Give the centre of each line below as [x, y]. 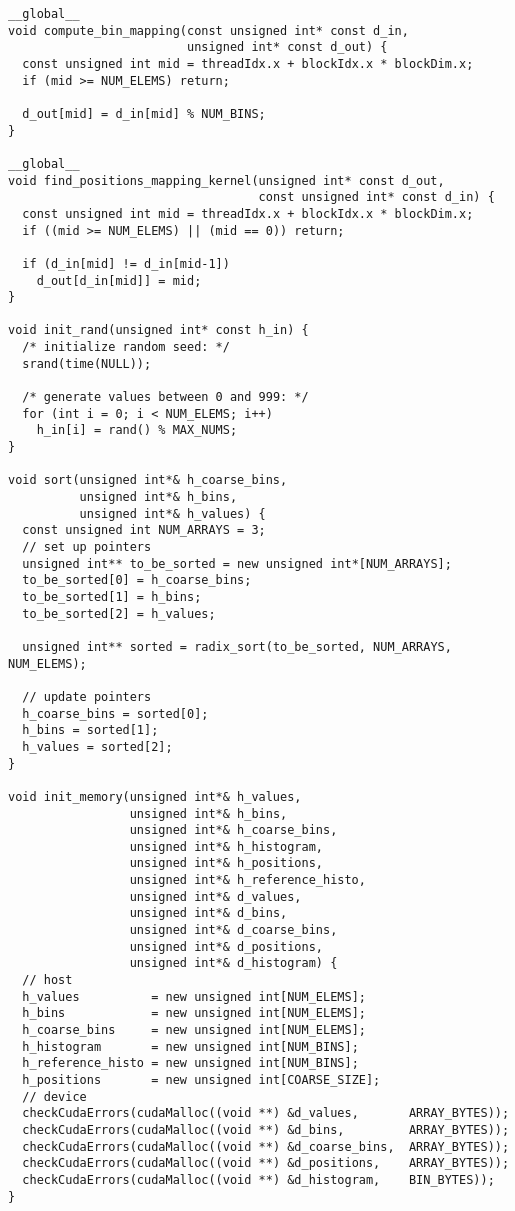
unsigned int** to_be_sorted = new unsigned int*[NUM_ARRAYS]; [237, 563]
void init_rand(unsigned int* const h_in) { [158, 330]
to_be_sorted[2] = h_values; [119, 613]
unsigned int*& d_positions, [226, 946]
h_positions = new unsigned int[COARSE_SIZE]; [201, 1080]
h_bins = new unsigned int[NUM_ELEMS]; [194, 1013]
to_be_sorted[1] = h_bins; [112, 596]
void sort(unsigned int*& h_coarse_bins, [148, 480]
